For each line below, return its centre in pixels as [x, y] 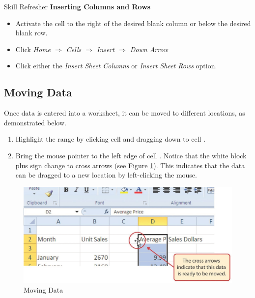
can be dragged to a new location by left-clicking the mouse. [106, 175]
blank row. [31, 33]
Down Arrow [149, 49]
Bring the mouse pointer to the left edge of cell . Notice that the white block [131, 155]
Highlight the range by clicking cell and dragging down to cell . [111, 139]
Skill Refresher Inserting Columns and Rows [77, 6]
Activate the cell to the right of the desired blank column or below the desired [133, 23]
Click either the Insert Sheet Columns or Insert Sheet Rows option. [116, 66]
